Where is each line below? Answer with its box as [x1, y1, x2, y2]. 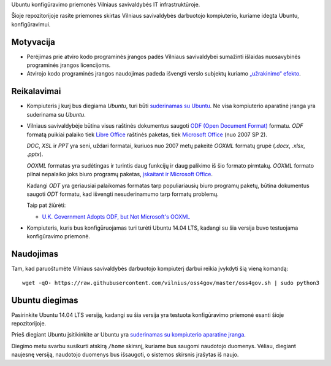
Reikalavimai [11, 86, 61, 96]
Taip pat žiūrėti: [26, 201, 66, 209]
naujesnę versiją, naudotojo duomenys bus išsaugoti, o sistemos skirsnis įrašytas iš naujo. [11, 351, 239, 359]
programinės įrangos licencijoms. [26, 61, 111, 69]
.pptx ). [26, 150, 44, 158]
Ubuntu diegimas [11, 295, 79, 305]
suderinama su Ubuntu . [26, 111, 86, 118]
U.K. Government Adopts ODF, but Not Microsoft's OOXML [42, 212, 191, 220]
